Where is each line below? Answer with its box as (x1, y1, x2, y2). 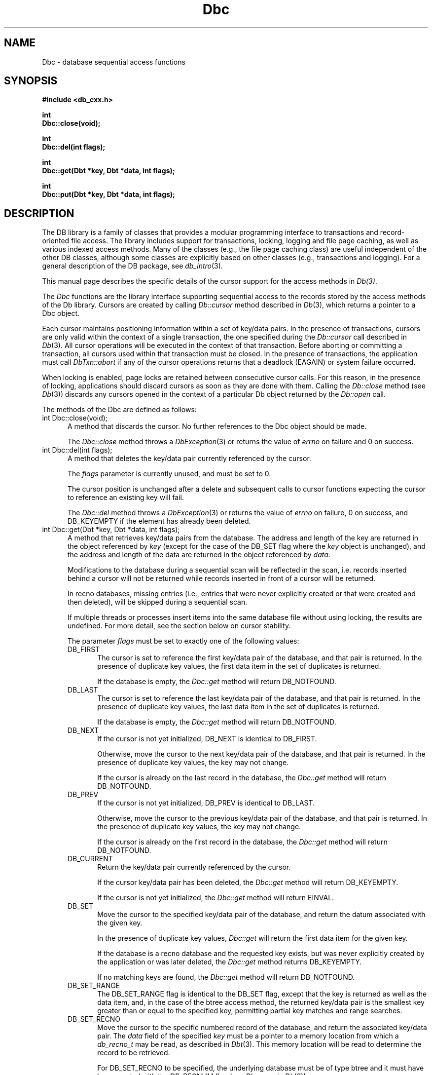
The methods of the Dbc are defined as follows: (42, 405, 197, 414)
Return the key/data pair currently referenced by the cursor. (97, 863, 291, 872)
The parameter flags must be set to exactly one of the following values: (68, 637, 299, 646)
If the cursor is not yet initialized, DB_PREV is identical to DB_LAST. (97, 799, 315, 807)
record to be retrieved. (97, 1048, 170, 1057)
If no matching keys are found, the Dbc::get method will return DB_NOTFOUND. (97, 973, 355, 982)
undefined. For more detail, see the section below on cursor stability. (68, 621, 291, 630)
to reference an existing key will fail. (68, 493, 184, 502)
